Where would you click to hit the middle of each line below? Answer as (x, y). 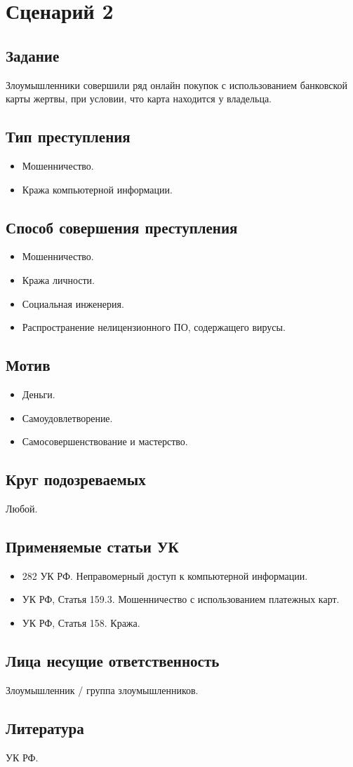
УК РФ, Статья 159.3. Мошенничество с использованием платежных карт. (181, 599)
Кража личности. (58, 279)
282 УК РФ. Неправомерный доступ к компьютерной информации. (165, 575)
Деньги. (39, 394)
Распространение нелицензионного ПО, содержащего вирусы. (154, 327)
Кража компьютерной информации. (97, 189)
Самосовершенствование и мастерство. (105, 441)
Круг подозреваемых (76, 479)
